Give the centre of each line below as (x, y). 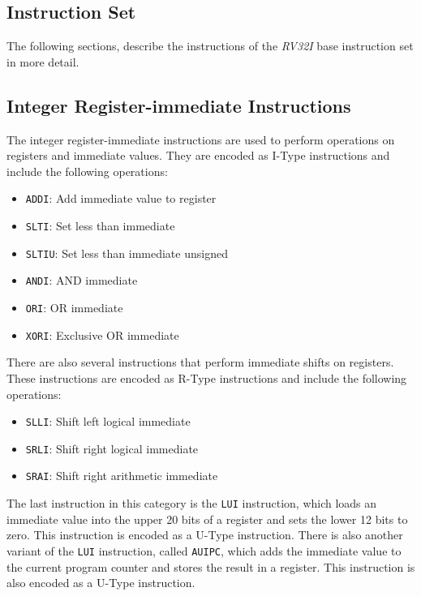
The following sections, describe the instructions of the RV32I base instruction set (210, 46)
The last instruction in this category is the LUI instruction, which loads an (192, 503)
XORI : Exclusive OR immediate (102, 334)
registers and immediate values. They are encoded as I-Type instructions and (198, 155)
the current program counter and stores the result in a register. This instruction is (211, 566)
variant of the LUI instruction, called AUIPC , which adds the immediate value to (204, 550)
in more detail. (43, 61)
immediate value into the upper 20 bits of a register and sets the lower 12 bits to (207, 519)
